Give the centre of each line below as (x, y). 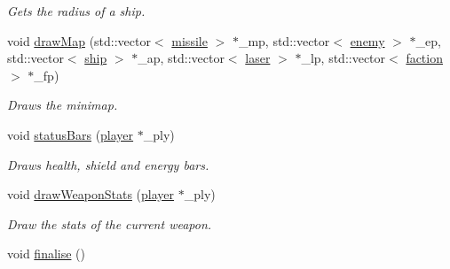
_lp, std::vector (343, 58)
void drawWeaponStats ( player (91, 194)
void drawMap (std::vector (79, 40)
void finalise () (46, 254)
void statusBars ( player (71, 134)
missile (189, 40)
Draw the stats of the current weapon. (110, 223)
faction (424, 58)
